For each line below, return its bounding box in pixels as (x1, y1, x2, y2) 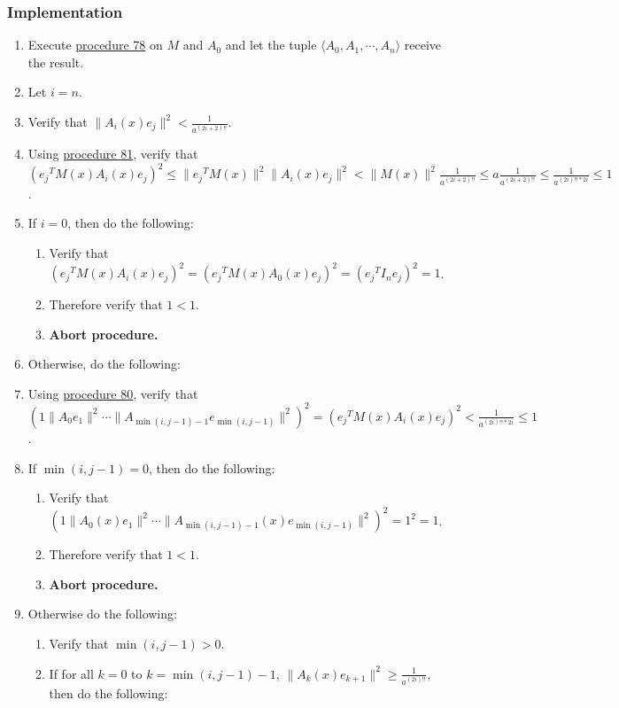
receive (404, 35, 442, 54)
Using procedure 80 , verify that (27, 384, 198, 402)
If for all (49, 664, 94, 682)
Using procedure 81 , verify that (27, 144, 198, 163)
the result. (27, 52, 84, 71)
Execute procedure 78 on (27, 35, 163, 54)
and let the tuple (225, 35, 317, 54)
